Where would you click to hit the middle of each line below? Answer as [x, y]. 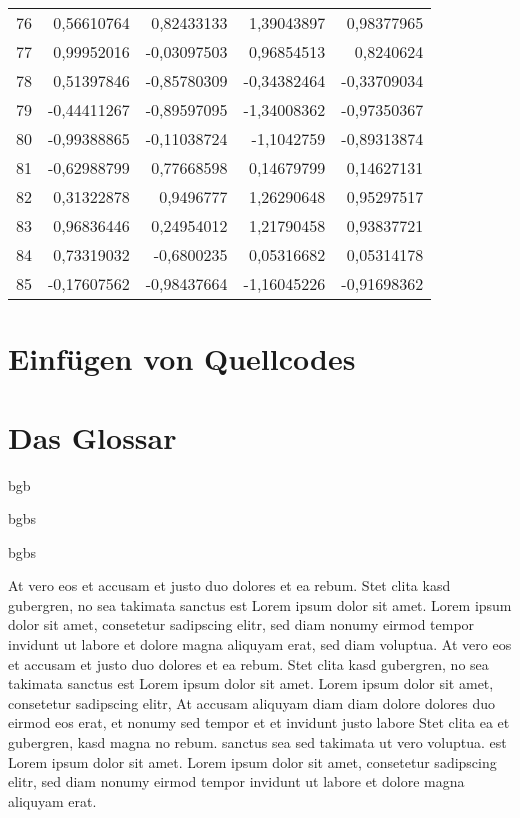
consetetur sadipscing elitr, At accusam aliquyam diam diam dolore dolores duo [252, 702]
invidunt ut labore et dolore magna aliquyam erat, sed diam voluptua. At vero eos [260, 644]
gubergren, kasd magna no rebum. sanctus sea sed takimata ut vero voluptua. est [257, 742]
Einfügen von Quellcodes [182, 358]
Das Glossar [92, 436]
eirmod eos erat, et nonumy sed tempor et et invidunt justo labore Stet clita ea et [259, 722]
